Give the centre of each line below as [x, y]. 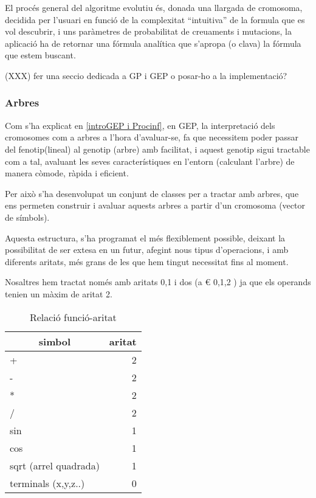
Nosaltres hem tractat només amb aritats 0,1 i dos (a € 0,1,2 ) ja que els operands [158, 282]
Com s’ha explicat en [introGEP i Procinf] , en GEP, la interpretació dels [140, 125]
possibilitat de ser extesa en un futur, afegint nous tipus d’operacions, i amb [147, 250]
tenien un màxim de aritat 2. [59, 293]
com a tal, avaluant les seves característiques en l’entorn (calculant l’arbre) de [150, 161]
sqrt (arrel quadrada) [55, 465]
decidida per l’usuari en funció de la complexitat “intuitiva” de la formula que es [155, 19]
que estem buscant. [40, 55]
